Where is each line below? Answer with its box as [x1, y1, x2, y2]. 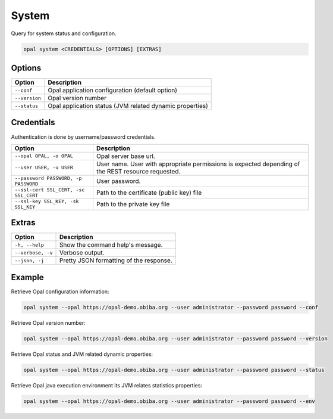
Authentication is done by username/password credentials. [11, 133, 156, 140]
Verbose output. [59, 249, 105, 257]
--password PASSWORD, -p [14, 175, 82, 181]
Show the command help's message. [59, 241, 163, 249]
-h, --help [14, 241, 45, 248]
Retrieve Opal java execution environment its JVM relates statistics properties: [11, 381, 202, 389]
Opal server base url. [96, 152, 156, 160]
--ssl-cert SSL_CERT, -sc [14, 187, 85, 193]
